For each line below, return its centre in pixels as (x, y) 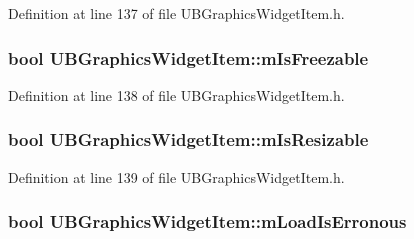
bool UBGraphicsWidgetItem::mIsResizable (188, 139)
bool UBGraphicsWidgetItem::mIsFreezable (188, 57)
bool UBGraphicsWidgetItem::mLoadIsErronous (207, 221)
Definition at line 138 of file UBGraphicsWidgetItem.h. (176, 94)
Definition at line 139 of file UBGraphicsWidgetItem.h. (176, 176)
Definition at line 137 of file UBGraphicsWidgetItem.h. (176, 13)
